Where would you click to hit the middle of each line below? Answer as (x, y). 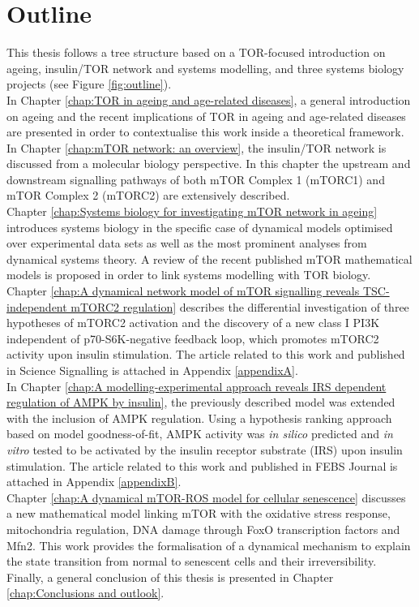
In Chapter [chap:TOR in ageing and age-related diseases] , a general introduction (209, 99)
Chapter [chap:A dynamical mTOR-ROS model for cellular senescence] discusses (206, 497)
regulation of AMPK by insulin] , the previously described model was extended (201, 402)
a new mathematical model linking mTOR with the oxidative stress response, (199, 513)
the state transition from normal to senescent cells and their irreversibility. (192, 561)
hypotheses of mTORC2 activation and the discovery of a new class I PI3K (193, 323)
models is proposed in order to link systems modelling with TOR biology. (189, 275)
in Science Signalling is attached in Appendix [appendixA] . (152, 370)
